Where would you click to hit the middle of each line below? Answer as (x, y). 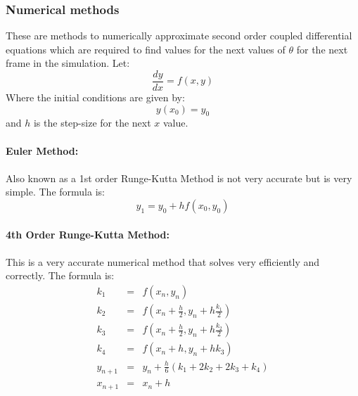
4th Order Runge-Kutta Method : (88, 234)
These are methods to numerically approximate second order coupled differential (179, 36)
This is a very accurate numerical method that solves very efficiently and (163, 261)
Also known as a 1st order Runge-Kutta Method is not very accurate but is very (179, 178)
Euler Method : (42, 150)
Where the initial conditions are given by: (95, 97)
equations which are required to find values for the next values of (146, 49)
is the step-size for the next (92, 123)
